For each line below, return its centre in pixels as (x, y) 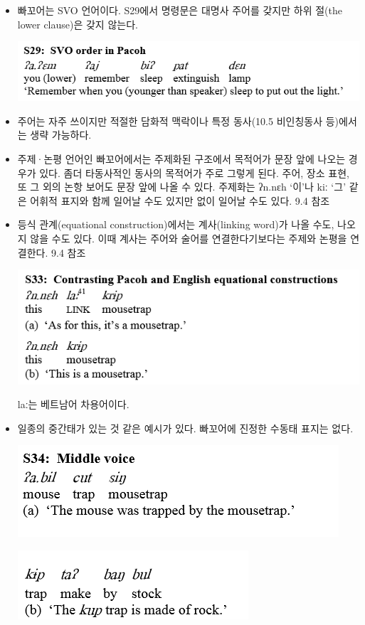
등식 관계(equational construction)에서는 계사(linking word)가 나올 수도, (176, 224)
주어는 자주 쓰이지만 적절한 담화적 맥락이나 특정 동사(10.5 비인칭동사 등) (178, 121)
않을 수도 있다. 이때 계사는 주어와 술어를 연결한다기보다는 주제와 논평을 (189, 238)
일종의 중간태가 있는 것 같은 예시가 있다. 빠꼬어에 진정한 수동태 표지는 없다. (185, 428)
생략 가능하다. (61, 135)
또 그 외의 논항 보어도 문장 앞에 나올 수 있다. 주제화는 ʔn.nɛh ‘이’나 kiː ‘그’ (182, 187)
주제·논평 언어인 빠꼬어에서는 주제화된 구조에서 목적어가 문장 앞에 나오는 (181, 159)
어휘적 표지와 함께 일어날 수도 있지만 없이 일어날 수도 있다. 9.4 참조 (180, 200)
